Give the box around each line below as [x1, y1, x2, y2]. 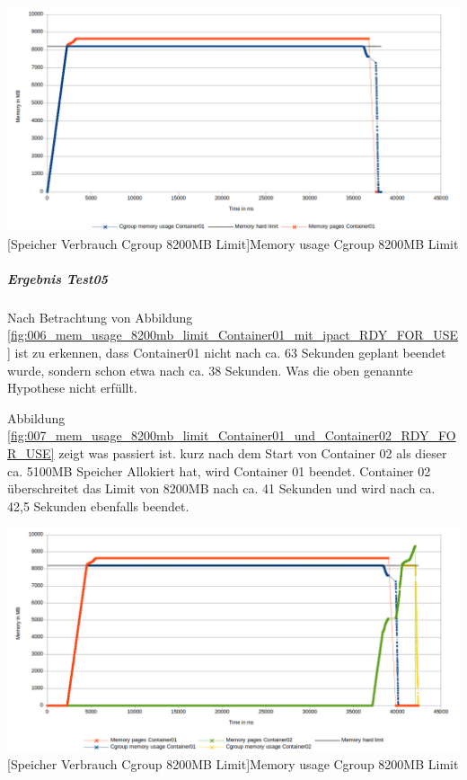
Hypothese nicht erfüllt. [7, 378, 137, 397]
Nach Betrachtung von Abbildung [7, 307, 193, 326]
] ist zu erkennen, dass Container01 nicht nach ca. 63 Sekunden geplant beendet [7, 342, 446, 361]
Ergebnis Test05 [7, 269, 108, 288]
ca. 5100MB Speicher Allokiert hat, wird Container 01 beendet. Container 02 [7, 461, 431, 480]
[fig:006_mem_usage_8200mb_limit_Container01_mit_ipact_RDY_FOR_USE [7, 325, 458, 344]
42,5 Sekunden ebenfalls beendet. [7, 496, 189, 515]
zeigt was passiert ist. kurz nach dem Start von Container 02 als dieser [58, 443, 447, 462]
